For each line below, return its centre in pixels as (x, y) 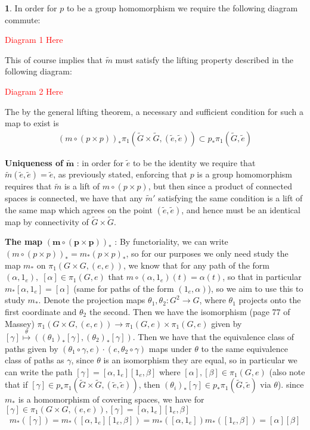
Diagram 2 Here (34, 91)
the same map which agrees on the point (79, 209)
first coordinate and (41, 311)
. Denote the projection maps (92, 300)
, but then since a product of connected (220, 186)
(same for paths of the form (124, 288)
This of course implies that (54, 59)
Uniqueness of (34, 162)
